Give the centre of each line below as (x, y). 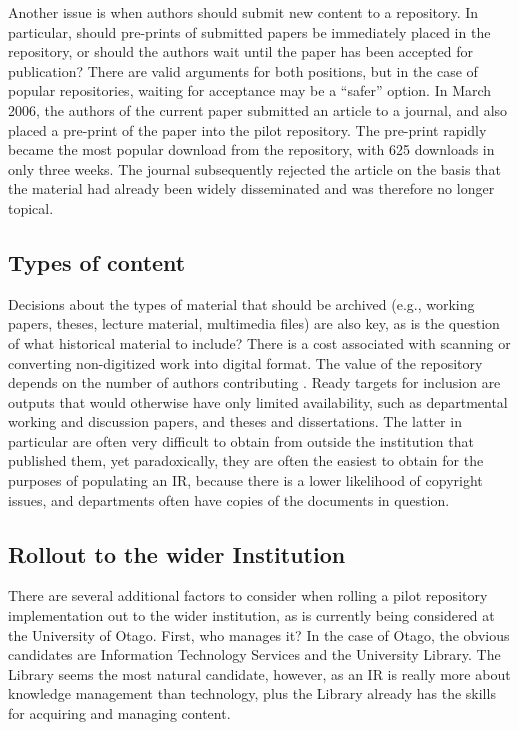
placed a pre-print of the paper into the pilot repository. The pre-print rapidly (247, 129)
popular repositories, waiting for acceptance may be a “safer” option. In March (250, 90)
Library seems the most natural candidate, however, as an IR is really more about (259, 673)
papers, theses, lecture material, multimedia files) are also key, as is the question (254, 323)
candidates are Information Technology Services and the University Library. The (254, 654)
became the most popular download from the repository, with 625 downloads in (251, 149)
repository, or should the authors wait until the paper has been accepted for (240, 51)
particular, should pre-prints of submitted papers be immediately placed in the (249, 31)
